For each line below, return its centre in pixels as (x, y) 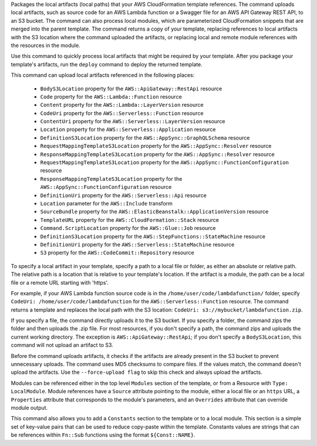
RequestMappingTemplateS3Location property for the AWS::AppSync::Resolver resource (156, 146)
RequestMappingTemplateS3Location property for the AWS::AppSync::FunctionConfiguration (164, 163)
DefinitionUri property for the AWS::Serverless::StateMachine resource (137, 244)
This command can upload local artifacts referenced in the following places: (103, 75)
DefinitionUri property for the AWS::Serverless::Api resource (123, 195)
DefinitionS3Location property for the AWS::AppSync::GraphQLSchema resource (145, 137)
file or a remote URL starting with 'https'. (60, 282)
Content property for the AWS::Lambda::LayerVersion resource (122, 105)
